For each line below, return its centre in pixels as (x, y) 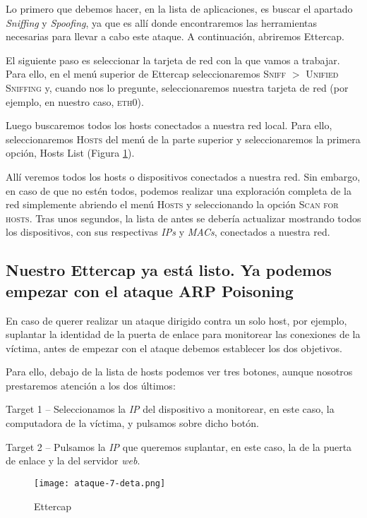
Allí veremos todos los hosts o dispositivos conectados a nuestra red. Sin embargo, (183, 176)
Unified (322, 74)
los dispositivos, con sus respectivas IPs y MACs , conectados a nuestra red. (168, 232)
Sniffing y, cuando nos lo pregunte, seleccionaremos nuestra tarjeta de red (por (177, 87)
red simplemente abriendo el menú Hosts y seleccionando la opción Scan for (172, 204)
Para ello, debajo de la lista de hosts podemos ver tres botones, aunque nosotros (179, 372)
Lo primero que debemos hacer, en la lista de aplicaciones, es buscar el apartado (179, 8)
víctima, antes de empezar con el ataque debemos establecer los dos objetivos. (174, 348)
